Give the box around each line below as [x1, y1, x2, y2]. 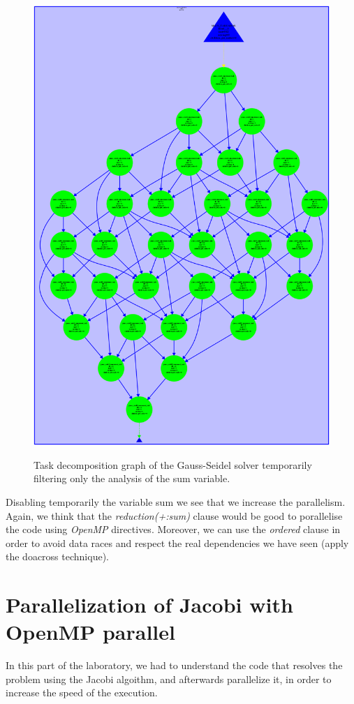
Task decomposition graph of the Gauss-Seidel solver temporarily [34, 457, 312, 472]
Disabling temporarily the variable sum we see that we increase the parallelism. [6, 494, 346, 509]
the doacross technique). [6, 549, 109, 564]
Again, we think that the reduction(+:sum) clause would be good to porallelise [6, 508, 343, 523]
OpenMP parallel [6, 617, 175, 646]
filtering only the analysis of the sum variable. [34, 471, 230, 486]
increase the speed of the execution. [6, 685, 158, 700]
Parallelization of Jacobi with [6, 590, 293, 619]
